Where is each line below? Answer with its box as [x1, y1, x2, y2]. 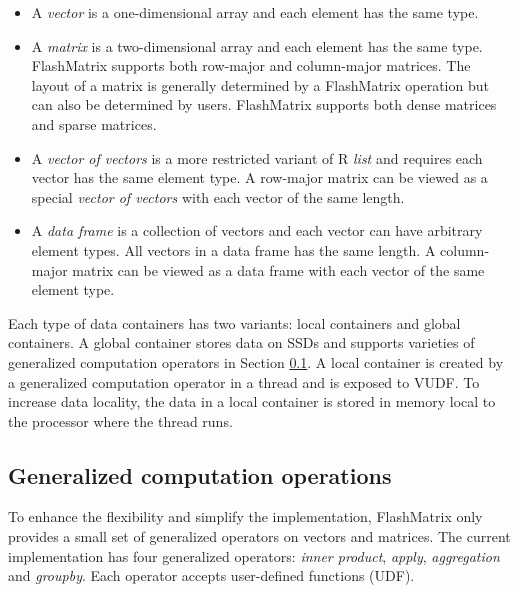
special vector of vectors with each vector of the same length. [31, 186, 405, 207]
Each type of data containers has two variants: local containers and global [8, 312, 461, 333]
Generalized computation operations [8, 459, 392, 490]
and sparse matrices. [31, 113, 157, 134]
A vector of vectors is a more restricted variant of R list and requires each [31, 147, 483, 168]
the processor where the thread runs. [8, 410, 233, 431]
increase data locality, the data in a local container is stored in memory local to [8, 391, 496, 412]
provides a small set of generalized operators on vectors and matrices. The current [8, 526, 511, 547]
